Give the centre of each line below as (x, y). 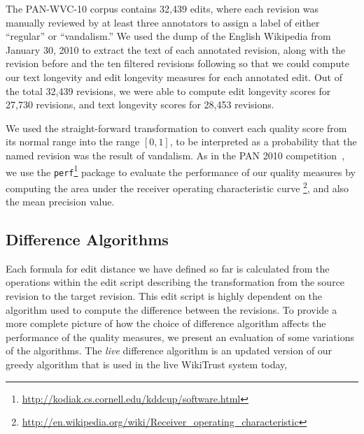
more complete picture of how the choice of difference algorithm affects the (166, 323)
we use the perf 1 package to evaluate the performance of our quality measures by (181, 171)
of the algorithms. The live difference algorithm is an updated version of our (169, 350)
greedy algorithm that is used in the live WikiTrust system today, (147, 364)
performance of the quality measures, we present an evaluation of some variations (180, 337)
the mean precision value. (60, 202)
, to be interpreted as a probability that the (263, 142)
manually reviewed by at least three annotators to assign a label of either (163, 22)
